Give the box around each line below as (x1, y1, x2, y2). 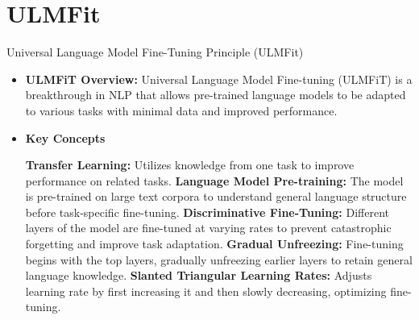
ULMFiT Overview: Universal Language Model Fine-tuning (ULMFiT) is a (25, 70, 413, 87)
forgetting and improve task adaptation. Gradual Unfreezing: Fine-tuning (25, 235, 404, 252)
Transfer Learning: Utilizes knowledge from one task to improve (25, 156, 355, 173)
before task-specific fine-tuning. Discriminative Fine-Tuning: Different (25, 203, 389, 220)
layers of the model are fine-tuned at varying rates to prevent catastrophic (25, 219, 392, 236)
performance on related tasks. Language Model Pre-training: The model (25, 172, 404, 189)
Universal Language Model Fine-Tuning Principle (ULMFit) (6, 44, 304, 60)
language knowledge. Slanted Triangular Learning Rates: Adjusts (25, 267, 372, 284)
